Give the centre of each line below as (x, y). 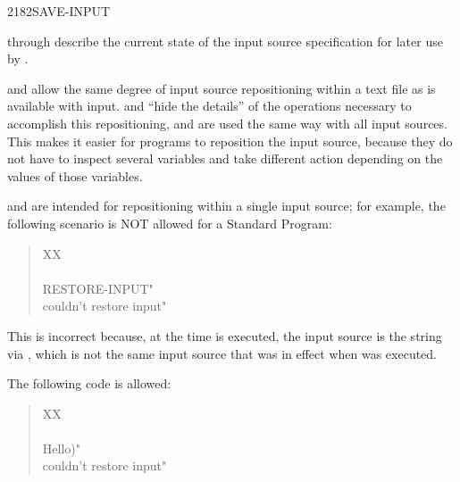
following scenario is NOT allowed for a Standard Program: (170, 223)
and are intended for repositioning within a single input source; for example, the (226, 206)
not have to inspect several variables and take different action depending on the (225, 158)
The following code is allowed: (89, 383)
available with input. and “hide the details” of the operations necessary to (209, 106)
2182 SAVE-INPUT (59, 11)
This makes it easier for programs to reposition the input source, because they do (230, 141)
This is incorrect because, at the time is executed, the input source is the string (225, 335)
